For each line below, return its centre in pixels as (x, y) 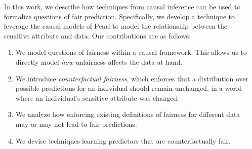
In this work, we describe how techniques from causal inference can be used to (122, 6)
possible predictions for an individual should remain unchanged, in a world (129, 88)
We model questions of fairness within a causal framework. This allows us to (131, 52)
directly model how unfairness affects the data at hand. (99, 61)
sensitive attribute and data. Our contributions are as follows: (98, 35)
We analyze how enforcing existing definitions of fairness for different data (128, 114)
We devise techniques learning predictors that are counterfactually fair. (123, 140)
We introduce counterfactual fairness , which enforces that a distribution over (132, 78)
